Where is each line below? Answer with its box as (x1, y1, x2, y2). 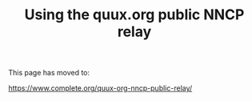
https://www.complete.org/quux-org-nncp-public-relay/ (8, 83, 193, 93)
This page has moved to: (8, 68, 90, 78)
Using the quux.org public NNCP (24, 6, 245, 24)
